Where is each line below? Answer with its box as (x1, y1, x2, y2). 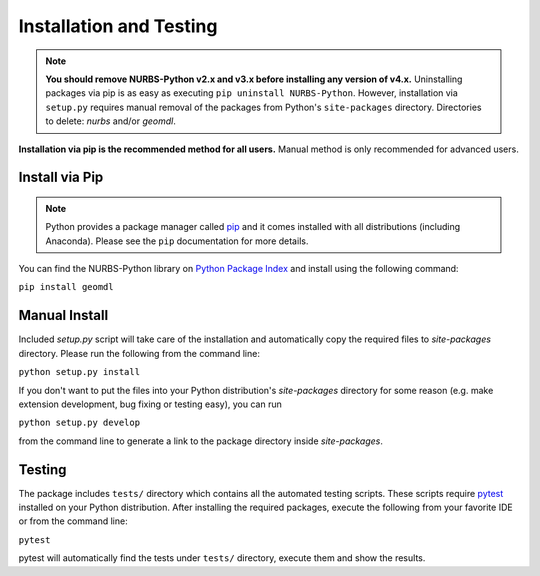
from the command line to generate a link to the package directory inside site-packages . (18, 435, 384, 447)
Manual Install (18, 307, 109, 324)
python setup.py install (18, 366, 140, 378)
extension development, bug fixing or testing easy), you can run (18, 398, 282, 410)
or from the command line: (18, 515, 129, 527)
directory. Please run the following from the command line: (18, 347, 260, 359)
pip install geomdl (18, 281, 114, 293)
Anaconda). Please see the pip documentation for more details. (45, 235, 309, 247)
